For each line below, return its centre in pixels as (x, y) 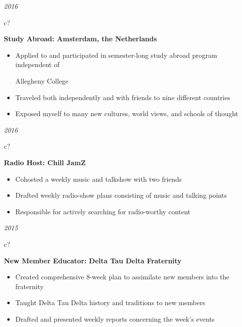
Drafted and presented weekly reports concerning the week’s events (115, 318)
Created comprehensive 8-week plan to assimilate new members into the (122, 277)
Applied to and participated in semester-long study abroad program (116, 55)
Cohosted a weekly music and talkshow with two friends (98, 179)
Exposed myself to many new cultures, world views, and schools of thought (127, 113)
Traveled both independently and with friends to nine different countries (123, 97)
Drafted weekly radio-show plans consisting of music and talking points (121, 195)
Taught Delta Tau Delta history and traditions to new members (110, 302)
